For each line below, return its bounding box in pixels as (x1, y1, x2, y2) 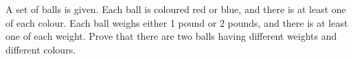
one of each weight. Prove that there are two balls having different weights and (5, 29, 337, 43)
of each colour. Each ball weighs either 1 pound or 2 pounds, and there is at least (5, 15, 348, 29)
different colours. (5, 42, 76, 56)
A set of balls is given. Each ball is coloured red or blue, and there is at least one (5, 2, 346, 16)
